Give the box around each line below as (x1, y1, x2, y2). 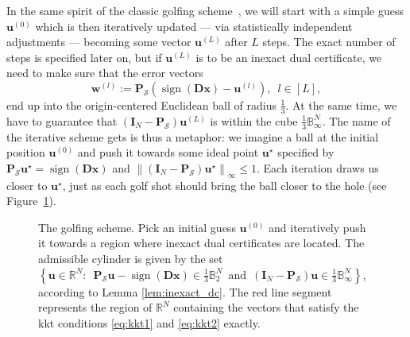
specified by (277, 144, 335, 161)
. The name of (322, 112, 391, 129)
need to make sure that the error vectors (6, 64, 203, 81)
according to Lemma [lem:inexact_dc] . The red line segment (38, 283, 332, 300)
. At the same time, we (285, 96, 397, 113)
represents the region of (38, 299, 153, 316)
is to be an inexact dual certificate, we (195, 48, 382, 65)
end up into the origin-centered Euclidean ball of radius (6, 96, 277, 113)
